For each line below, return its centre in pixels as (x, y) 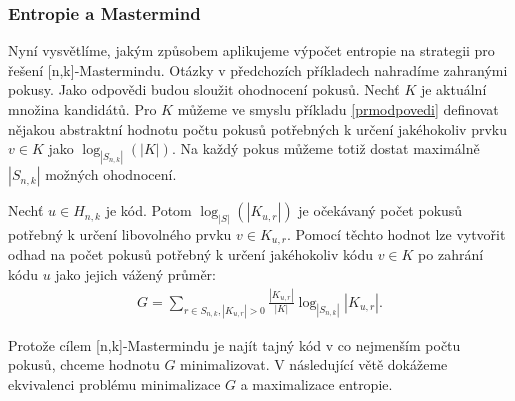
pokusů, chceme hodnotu (84, 364)
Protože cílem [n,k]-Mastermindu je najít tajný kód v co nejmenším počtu (234, 344)
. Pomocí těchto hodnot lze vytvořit (396, 233)
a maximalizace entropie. (316, 383)
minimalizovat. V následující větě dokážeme (314, 364)
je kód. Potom (148, 210)
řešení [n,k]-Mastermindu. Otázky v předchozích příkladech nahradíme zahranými (258, 69)
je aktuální (453, 89)
